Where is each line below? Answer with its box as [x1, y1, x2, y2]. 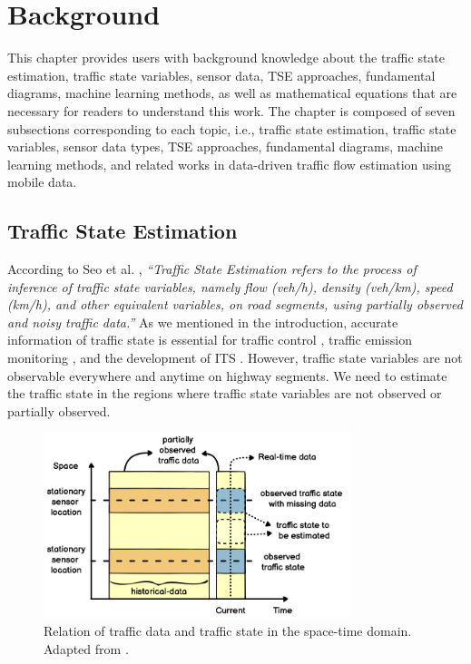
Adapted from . [44, 639, 129, 658]
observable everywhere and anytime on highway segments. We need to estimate [7, 366, 447, 385]
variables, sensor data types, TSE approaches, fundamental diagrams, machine [7, 137, 443, 156]
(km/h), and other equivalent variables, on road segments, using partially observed [7, 295, 463, 314]
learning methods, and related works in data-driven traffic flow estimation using [7, 154, 451, 173]
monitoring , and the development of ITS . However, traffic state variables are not [7, 348, 463, 367]
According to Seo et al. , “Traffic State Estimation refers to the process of [7, 259, 417, 278]
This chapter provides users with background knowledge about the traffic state [7, 48, 446, 67]
